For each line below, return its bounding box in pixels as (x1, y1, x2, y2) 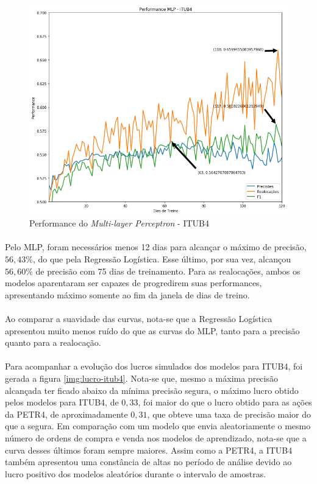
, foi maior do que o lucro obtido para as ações (138, 396, 312, 409)
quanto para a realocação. (5, 336, 101, 349)
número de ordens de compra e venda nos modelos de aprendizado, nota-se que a (5, 431, 307, 444)
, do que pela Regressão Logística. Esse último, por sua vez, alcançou (32, 253, 291, 265)
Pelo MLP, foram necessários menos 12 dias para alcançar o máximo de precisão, (5, 240, 307, 253)
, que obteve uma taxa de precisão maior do (147, 407, 312, 420)
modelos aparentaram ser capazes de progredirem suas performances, (5, 276, 262, 289)
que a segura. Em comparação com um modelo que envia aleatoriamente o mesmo (5, 419, 311, 432)
